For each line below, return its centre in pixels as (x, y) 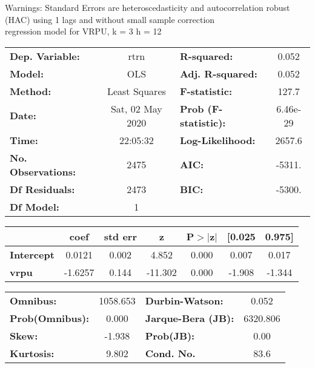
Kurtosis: (32, 353)
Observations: (43, 171)
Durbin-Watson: (184, 300)
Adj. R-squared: (218, 73)
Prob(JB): (170, 335)
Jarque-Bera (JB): (190, 318)
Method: (31, 91)
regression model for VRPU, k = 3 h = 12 (83, 31)
